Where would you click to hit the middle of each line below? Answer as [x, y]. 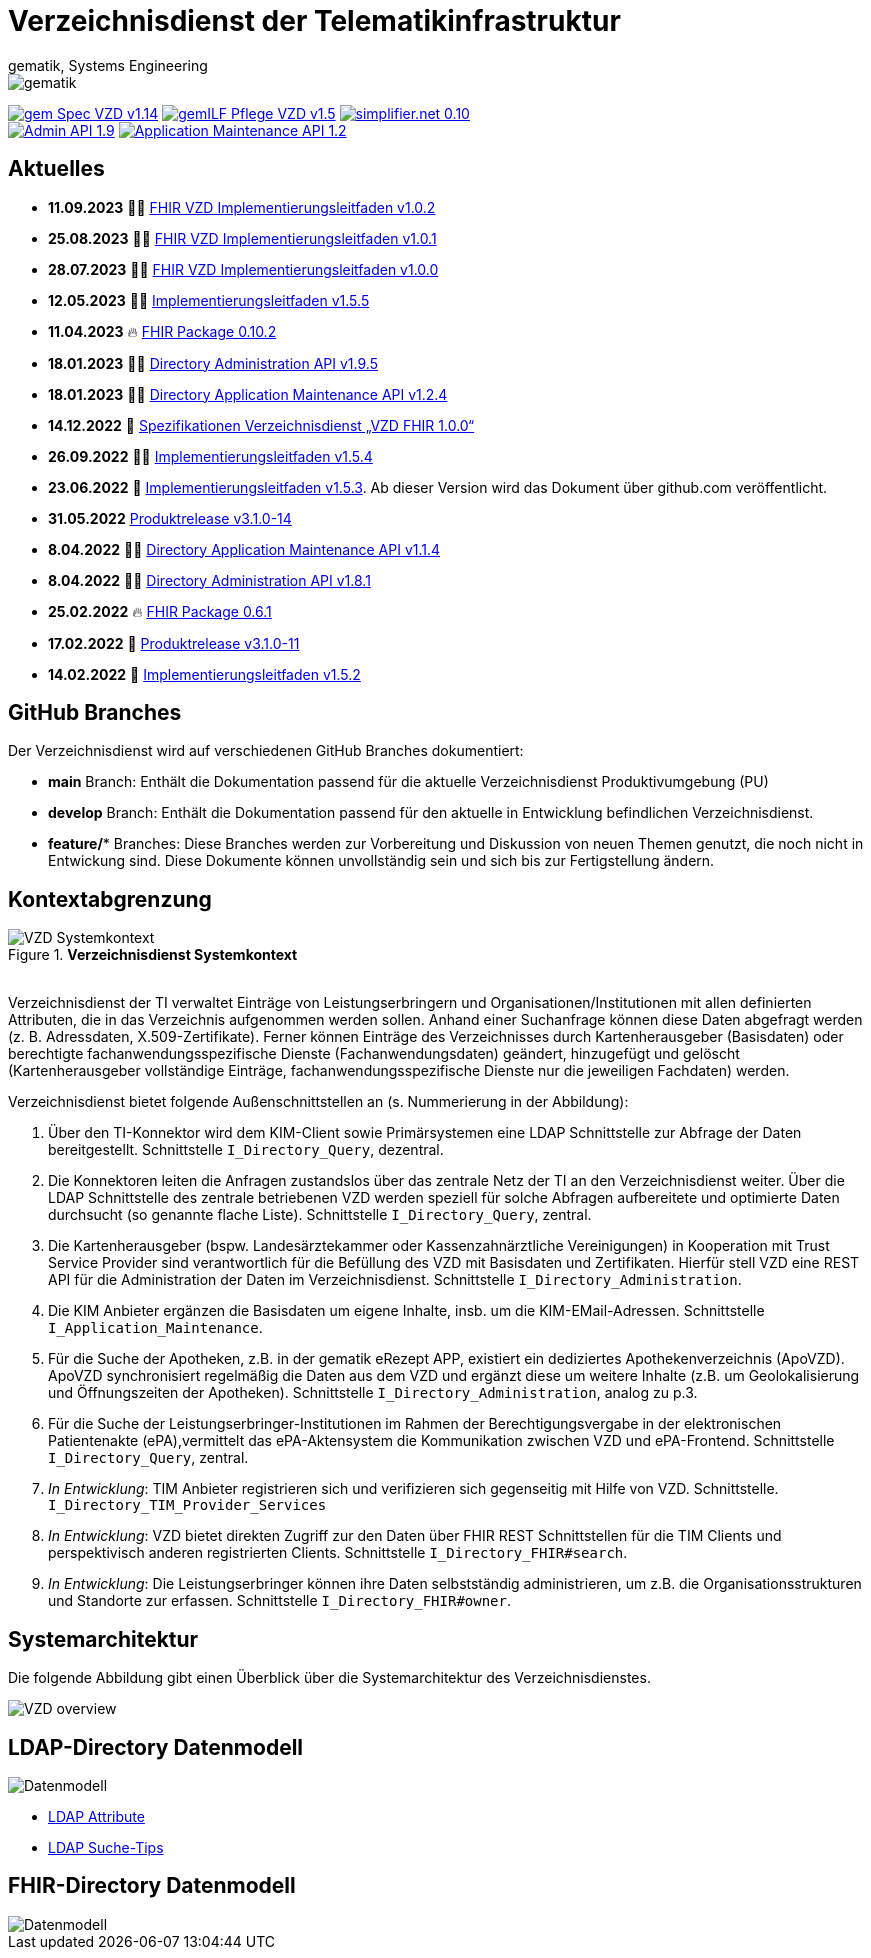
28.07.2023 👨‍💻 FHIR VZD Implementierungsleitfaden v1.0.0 [243, 269]
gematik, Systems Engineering [108, 65]
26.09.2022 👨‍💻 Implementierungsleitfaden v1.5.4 [210, 456]
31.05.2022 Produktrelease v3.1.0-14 [170, 518]
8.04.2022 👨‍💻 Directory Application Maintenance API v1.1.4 [244, 549]
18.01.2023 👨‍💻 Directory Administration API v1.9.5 [213, 363]
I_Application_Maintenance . [155, 1328]
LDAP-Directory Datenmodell [156, 1747]
